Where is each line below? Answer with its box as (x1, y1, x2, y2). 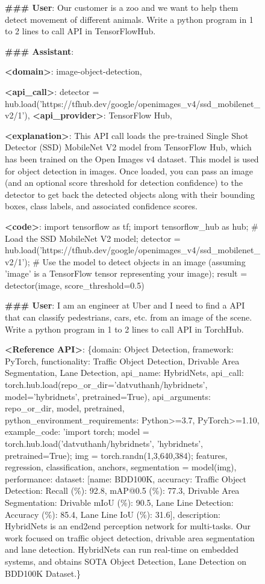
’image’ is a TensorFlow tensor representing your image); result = (5, 267, 248, 280)
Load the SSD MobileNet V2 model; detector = (5, 232, 181, 244)
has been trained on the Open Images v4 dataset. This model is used (5, 152, 259, 165)
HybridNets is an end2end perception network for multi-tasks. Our (5, 520, 251, 532)
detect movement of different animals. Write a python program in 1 (5, 13, 254, 25)
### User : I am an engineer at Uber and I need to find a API (5, 299, 245, 312)
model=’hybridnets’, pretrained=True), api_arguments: (5, 390, 211, 402)
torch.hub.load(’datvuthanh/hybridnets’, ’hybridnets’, (5, 437, 204, 449)
